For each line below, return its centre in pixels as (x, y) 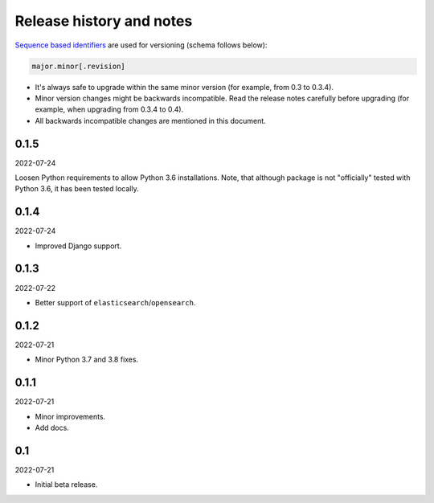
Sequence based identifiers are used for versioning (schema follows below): (141, 45)
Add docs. (52, 427)
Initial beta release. (66, 485)
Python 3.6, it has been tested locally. (77, 189)
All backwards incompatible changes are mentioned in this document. (151, 121)
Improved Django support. (78, 246)
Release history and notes (104, 21)
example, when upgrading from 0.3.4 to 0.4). (109, 109)
